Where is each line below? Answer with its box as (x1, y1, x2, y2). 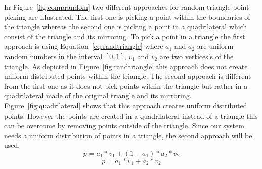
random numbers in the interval (4, 50, 103, 61)
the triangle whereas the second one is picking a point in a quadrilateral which (4, 21, 247, 32)
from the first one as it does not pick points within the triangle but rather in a (4, 80, 248, 91)
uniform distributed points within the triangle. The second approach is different (4, 71, 251, 81)
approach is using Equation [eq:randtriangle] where (4, 41, 163, 51)
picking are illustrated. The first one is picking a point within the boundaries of (4, 11, 250, 22)
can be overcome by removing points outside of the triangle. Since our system (4, 120, 244, 131)
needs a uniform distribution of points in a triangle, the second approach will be (4, 130, 252, 140)
